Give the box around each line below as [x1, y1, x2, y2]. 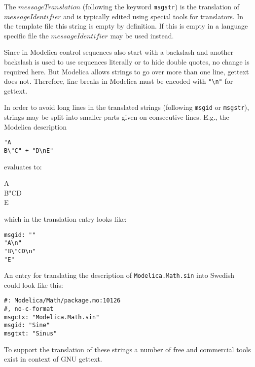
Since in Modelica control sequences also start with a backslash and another [4, 47, 233, 57]
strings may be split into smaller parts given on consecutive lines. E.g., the [4, 112, 229, 122]
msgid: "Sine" [4, 322, 50, 329]
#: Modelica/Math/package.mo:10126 [4, 297, 121, 304]
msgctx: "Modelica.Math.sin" [4, 313, 100, 321]
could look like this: [4, 279, 63, 290]
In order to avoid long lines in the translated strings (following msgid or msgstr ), [4, 102, 249, 112]
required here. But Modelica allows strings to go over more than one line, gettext [4, 66, 249, 76]
